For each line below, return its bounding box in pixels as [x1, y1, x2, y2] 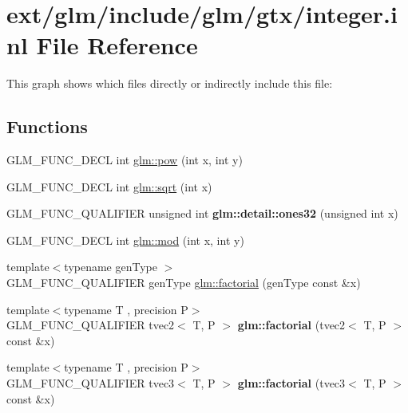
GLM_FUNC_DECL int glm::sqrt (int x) [6, 178, 212, 195]
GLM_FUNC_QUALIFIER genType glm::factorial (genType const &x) [6, 274, 361, 291]
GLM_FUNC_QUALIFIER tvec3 [6, 375, 175, 391]
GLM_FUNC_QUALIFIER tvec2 [6, 317, 175, 333]
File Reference [36, 29, 198, 61]
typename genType [64, 258, 157, 275]
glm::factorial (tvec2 [237, 317, 346, 333]
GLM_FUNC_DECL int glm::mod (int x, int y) [6, 231, 244, 248]
